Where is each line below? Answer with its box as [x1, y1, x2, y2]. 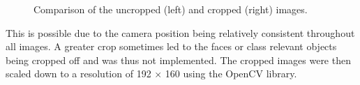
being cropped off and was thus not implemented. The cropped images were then [6, 52, 351, 67]
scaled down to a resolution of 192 [6, 66, 151, 81]
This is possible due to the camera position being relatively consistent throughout [6, 25, 355, 40]
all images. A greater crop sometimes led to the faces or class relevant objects [6, 39, 337, 54]
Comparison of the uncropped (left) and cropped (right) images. [33, 2, 308, 16]
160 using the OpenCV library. [165, 66, 297, 81]
